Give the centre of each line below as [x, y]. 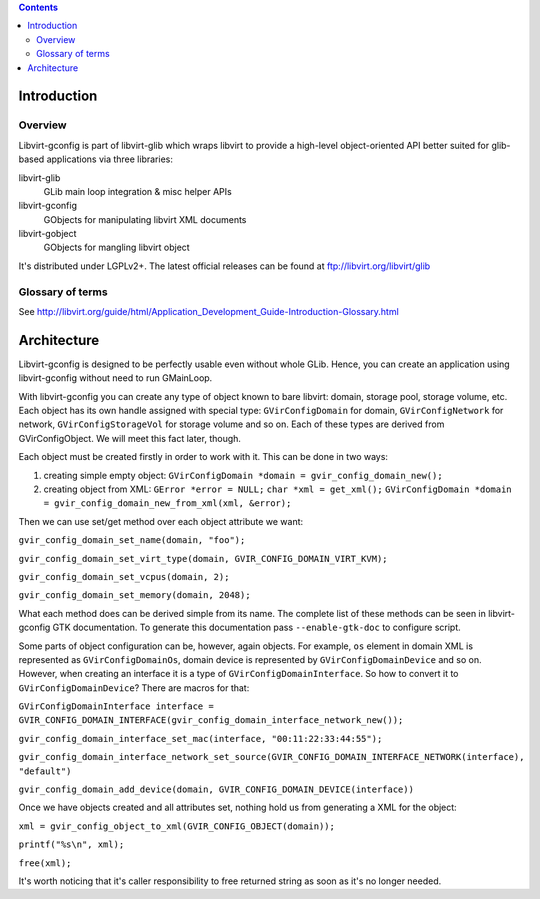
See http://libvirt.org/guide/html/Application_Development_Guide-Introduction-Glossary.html [208, 311]
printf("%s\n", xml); [71, 844]
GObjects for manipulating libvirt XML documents [145, 219]
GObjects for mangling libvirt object [116, 247]
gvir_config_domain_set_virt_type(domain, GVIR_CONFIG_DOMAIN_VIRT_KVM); [203, 558]
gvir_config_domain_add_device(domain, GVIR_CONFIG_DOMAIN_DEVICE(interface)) [216, 789]
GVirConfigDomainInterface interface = [116, 706]
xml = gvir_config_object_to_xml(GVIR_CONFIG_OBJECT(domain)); [176, 826]
